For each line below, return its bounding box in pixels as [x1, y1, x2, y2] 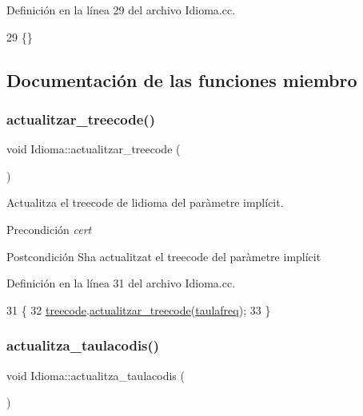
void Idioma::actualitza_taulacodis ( [6, 366, 185, 383]
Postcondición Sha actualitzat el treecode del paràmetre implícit [6, 248, 321, 264]
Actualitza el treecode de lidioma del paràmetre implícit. [6, 194, 284, 211]
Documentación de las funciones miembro [6, 67, 357, 92]
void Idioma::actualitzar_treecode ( [6, 141, 181, 157]
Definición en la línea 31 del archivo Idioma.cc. [6, 275, 236, 291]
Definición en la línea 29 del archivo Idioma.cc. [6, 2, 236, 18]
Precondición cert [6, 220, 92, 237]
